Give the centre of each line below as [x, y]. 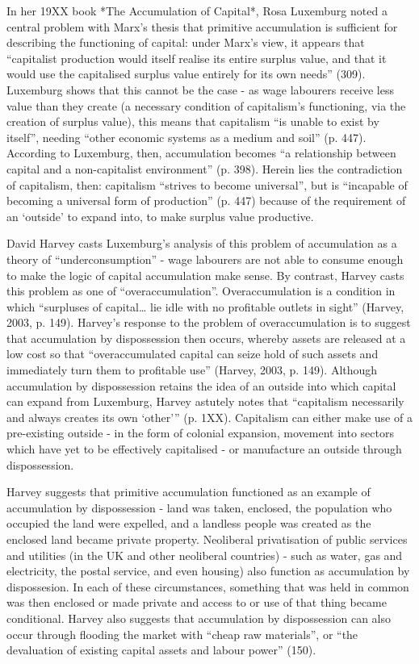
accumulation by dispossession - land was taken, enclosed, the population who [199, 507]
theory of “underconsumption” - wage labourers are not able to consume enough [205, 259]
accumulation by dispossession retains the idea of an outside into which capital [201, 385]
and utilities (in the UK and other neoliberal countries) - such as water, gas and [205, 555]
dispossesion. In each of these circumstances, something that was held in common [208, 586]
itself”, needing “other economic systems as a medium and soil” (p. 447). [186, 137]
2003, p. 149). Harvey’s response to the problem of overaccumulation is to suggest [209, 322]
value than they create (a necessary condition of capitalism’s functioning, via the [206, 105]
